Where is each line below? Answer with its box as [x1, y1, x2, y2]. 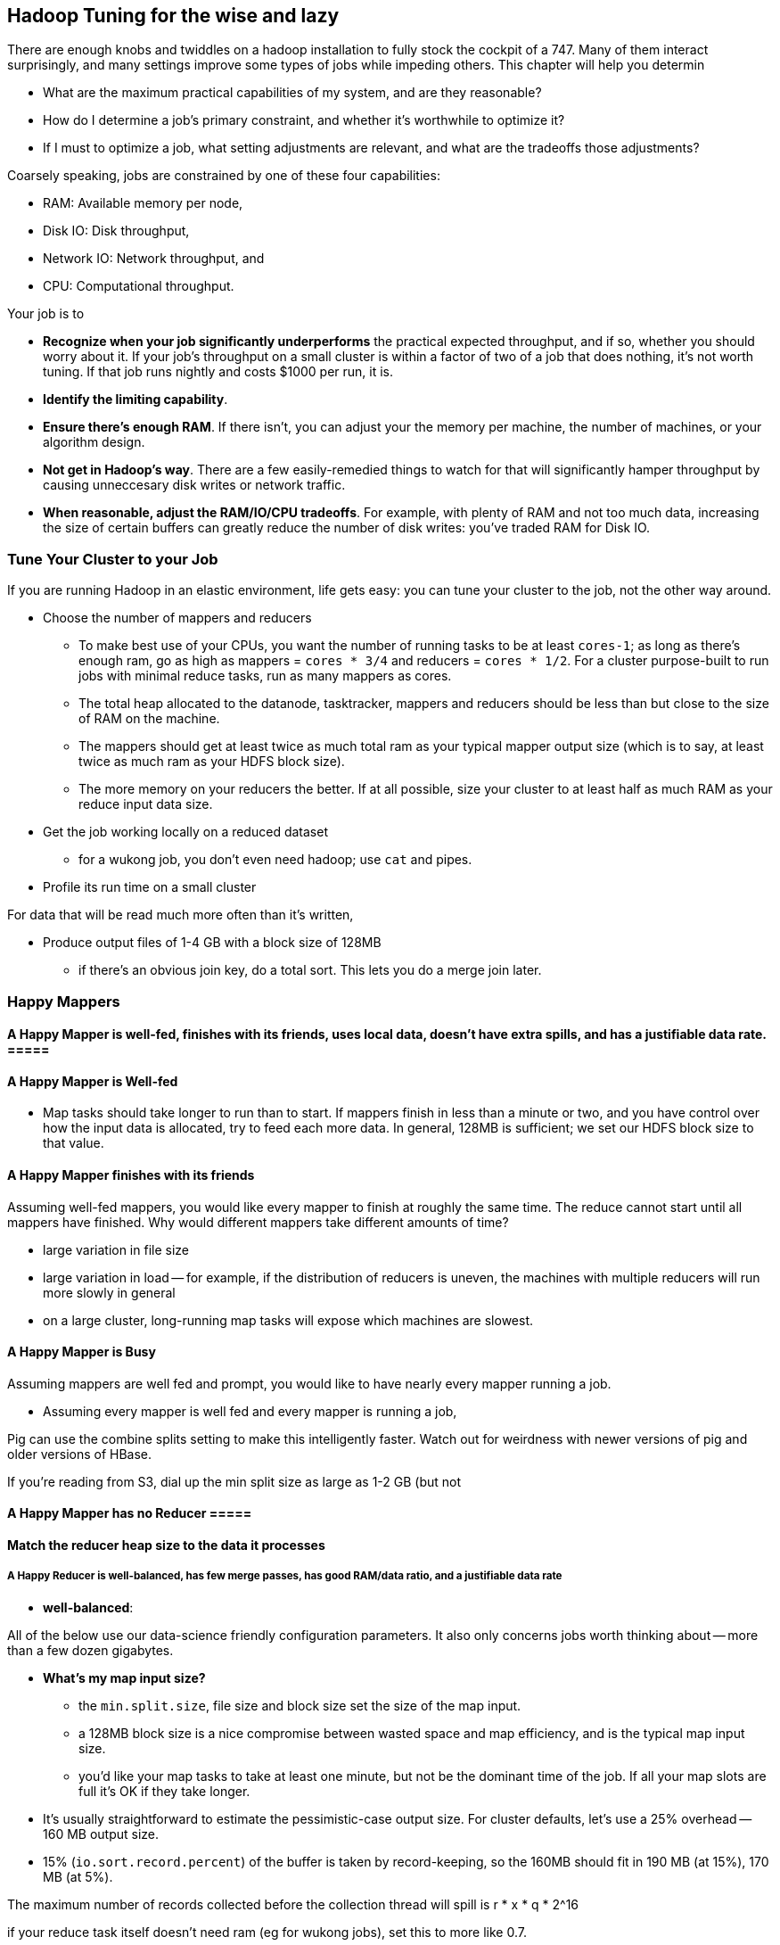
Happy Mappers [7, 992, 120, 1010]
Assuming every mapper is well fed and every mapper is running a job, [43, 1403, 457, 1419]
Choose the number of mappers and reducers [43, 610, 312, 626]
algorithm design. [43, 434, 145, 450]
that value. [43, 1135, 104, 1151]
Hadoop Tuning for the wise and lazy [7, 4, 340, 27]
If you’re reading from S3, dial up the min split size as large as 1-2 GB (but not [7, 1473, 462, 1489]
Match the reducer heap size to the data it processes [7, 1537, 325, 1554]
